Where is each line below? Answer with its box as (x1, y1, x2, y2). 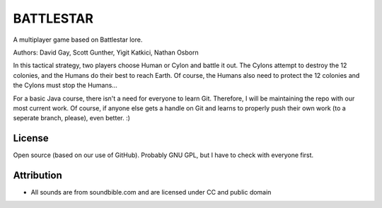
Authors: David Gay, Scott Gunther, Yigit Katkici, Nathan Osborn (13, 48, 199, 57)
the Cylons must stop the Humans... (13, 81, 118, 90)
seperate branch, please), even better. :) (13, 114, 131, 122)
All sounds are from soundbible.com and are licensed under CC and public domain (30, 188, 272, 197)
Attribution (13, 170, 63, 181)
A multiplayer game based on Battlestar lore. (13, 35, 143, 44)
